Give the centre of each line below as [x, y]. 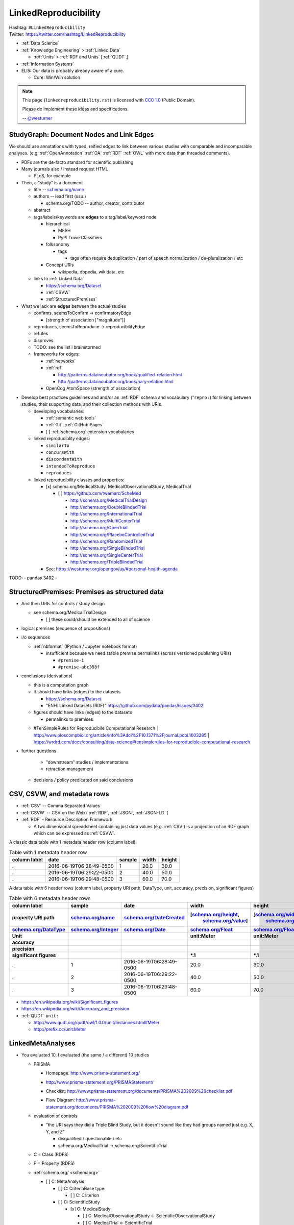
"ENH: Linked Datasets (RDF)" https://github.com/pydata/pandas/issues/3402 [124, 705]
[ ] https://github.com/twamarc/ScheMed [100, 493]
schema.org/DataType [39, 930]
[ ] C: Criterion [85, 1195]
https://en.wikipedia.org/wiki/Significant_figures [70, 1002]
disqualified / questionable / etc [90, 1139]
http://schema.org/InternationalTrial [106, 514]
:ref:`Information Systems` [48, 64]
